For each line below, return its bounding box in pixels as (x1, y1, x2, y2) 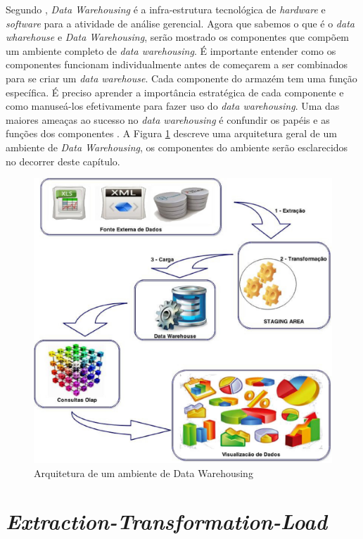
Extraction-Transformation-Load (6, 507, 327, 536)
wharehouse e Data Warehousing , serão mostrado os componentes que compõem (6, 30, 350, 44)
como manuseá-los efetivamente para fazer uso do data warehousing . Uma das (6, 99, 340, 113)
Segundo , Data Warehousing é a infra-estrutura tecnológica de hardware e (6, 2, 326, 16)
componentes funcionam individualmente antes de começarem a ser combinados (6, 57, 348, 72)
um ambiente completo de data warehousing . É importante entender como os (6, 43, 336, 58)
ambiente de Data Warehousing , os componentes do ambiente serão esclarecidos (6, 139, 348, 154)
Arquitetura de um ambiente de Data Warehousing (34, 465, 253, 480)
